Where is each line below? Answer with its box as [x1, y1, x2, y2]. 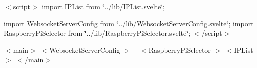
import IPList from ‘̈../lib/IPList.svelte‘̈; [42, 1, 165, 11]
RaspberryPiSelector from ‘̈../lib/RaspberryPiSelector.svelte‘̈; [4, 28, 191, 38]
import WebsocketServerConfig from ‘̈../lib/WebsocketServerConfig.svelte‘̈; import [4, 18, 254, 28]
